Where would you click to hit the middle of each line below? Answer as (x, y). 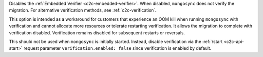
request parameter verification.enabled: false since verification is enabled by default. (117, 48)
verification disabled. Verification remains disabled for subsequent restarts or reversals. (97, 33)
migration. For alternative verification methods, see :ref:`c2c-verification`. (83, 10)
